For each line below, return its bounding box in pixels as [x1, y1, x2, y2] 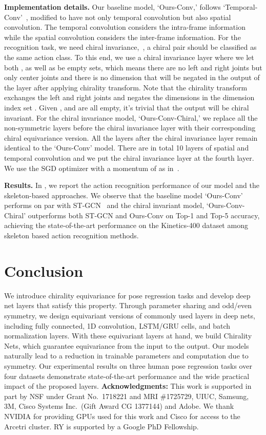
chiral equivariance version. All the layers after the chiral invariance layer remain [4, 132, 258, 143]
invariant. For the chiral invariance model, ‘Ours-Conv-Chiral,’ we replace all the [4, 112, 258, 123]
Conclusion [4, 260, 84, 281]
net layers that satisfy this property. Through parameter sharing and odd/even [4, 300, 252, 311]
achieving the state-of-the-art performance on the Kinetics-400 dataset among [4, 220, 248, 231]
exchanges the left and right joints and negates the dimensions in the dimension [4, 92, 255, 103]
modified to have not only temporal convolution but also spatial [30, 11, 231, 22]
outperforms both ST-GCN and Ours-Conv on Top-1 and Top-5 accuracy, [28, 210, 260, 220]
